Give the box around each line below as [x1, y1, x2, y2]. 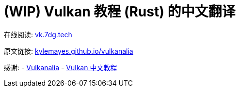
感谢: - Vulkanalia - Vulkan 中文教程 [4, 63, 117, 72]
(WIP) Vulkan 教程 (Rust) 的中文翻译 [4, 3, 236, 20]
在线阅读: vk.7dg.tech [4, 30, 72, 39]
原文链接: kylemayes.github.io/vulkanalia [4, 46, 133, 55]
